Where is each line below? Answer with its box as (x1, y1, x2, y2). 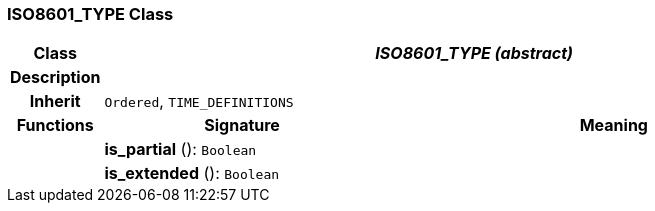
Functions (16, 115, 94, 136)
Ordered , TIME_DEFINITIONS (104, 91, 294, 112)
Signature (204, 115, 280, 136)
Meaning (579, 115, 648, 136)
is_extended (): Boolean (104, 163, 280, 184)
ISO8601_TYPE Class (7, 4, 174, 24)
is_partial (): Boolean (104, 139, 257, 160)
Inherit (29, 91, 81, 112)
